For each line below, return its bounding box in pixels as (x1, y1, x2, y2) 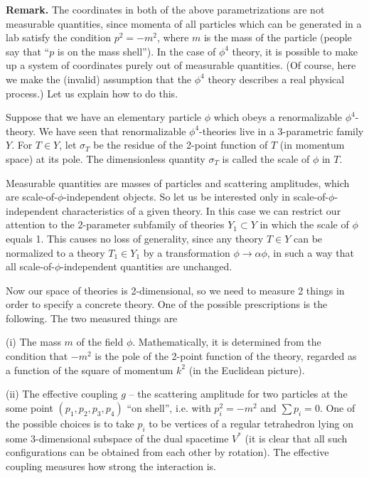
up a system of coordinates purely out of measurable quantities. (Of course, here (6, 58, 356, 73)
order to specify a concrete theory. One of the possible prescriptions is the (6, 297, 328, 312)
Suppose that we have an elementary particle (6, 110, 202, 124)
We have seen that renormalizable (38, 123, 186, 138)
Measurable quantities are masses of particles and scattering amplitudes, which (6, 175, 350, 190)
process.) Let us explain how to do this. (6, 85, 178, 100)
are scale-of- (6, 189, 58, 204)
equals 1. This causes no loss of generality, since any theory (6, 230, 264, 245)
